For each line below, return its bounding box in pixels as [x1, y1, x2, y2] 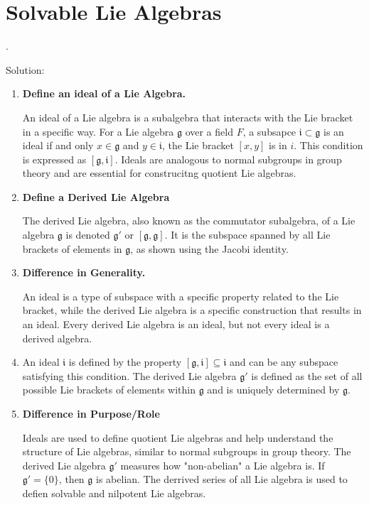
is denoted [65, 227, 110, 242]
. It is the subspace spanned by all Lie [164, 227, 331, 242]
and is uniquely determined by [207, 382, 340, 397]
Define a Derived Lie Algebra [22, 189, 170, 204]
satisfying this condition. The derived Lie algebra [22, 368, 237, 383]
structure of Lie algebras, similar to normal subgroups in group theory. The [22, 444, 351, 459]
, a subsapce [242, 124, 296, 139]
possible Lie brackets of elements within [22, 382, 196, 397]
